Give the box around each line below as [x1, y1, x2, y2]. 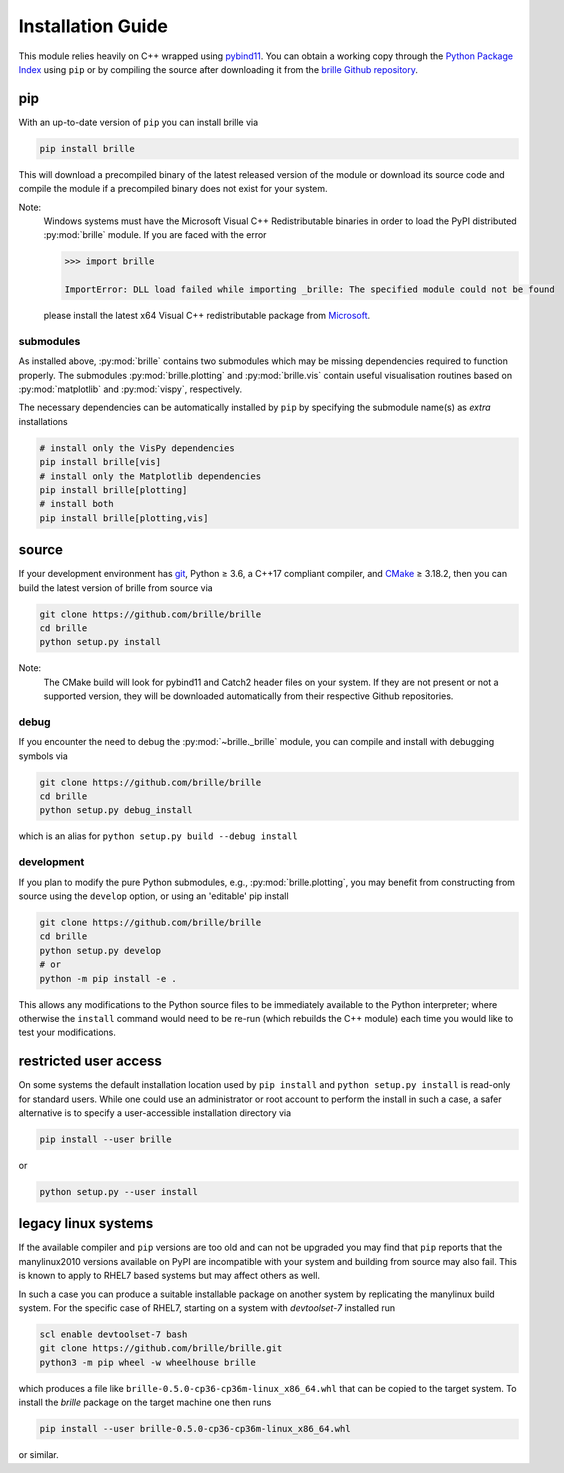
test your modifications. [18, 1026, 117, 1039]
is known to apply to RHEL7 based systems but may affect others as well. [18, 1270, 320, 1282]
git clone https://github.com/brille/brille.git [39, 1343, 283, 1354]
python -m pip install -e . [39, 973, 177, 984]
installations [18, 415, 69, 427]
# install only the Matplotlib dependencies [39, 470, 262, 482]
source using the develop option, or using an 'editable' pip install [18, 890, 289, 902]
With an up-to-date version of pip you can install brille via [18, 116, 259, 128]
